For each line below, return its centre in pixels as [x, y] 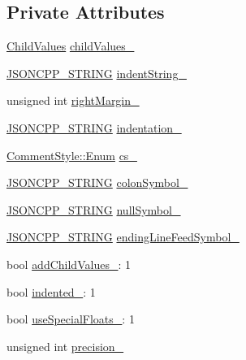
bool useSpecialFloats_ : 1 [71, 319]
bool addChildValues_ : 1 [69, 264]
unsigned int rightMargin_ [73, 100]
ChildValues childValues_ [71, 46]
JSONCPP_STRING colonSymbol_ [97, 182]
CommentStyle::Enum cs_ [72, 155]
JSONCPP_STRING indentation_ [94, 127]
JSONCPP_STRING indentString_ [97, 73]
